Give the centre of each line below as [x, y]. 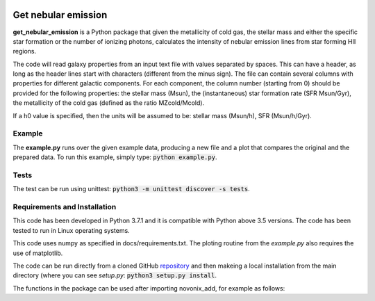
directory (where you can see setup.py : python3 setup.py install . [115, 275]
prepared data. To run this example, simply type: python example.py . [115, 157]
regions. [25, 51]
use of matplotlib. [38, 253]
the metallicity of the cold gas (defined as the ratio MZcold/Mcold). [109, 103]
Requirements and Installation [65, 207]
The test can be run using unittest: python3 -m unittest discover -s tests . [131, 189]
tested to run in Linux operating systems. [71, 230]
